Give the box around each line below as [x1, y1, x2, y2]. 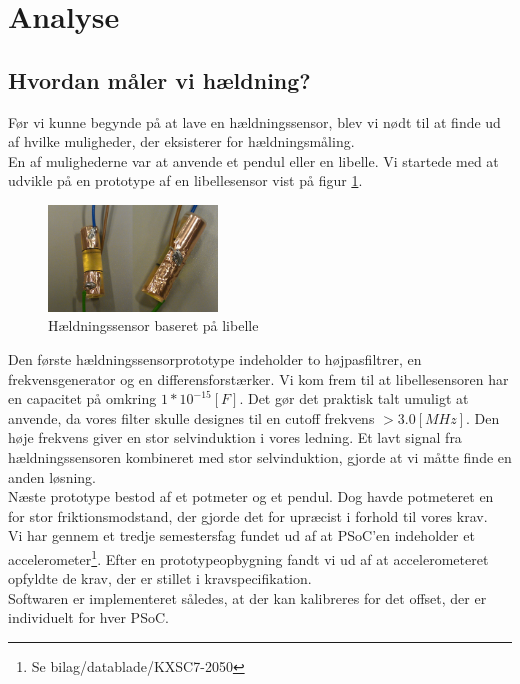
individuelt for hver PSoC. [8, 607, 169, 628]
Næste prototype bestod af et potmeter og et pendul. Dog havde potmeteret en [8, 486, 494, 507]
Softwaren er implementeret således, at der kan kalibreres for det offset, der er [8, 587, 487, 608]
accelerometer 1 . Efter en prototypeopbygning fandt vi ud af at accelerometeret [8, 545, 489, 569]
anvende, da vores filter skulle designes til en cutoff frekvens [8, 407, 375, 428]
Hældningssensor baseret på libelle [48, 315, 259, 336]
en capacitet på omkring [8, 388, 157, 409]
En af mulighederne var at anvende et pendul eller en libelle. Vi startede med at [8, 150, 499, 171]
